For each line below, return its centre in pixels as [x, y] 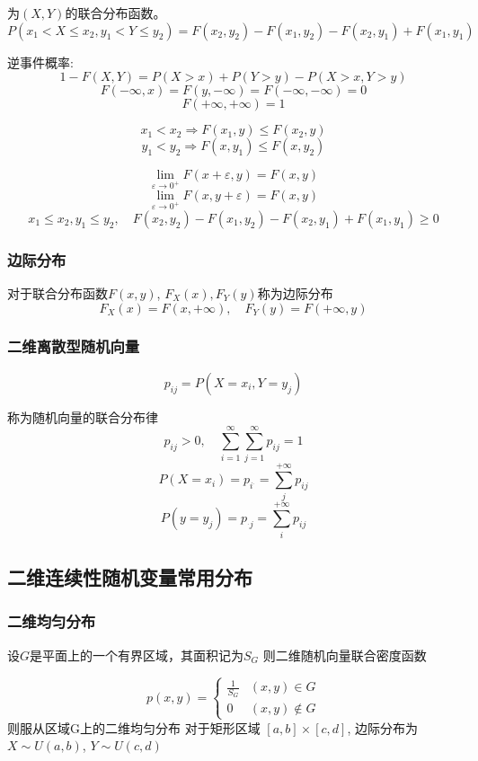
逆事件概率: [40, 62]
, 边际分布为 [382, 727]
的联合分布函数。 [115, 13]
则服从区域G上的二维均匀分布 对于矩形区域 [134, 727]
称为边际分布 [295, 292]
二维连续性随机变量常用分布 [130, 577]
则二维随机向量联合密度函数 [345, 655]
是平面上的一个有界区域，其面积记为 [137, 655]
